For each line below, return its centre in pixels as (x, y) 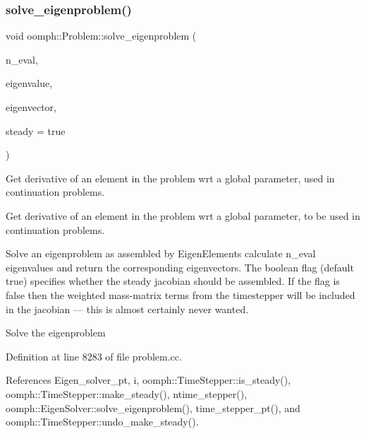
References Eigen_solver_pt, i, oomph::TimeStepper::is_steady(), (148, 380)
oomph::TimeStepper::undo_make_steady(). (102, 422)
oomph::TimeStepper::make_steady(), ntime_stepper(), (127, 393)
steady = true (36, 130)
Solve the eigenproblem (56, 333)
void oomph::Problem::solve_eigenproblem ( (101, 36)
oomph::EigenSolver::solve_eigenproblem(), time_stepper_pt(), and (153, 407)
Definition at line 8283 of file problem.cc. (94, 356)
